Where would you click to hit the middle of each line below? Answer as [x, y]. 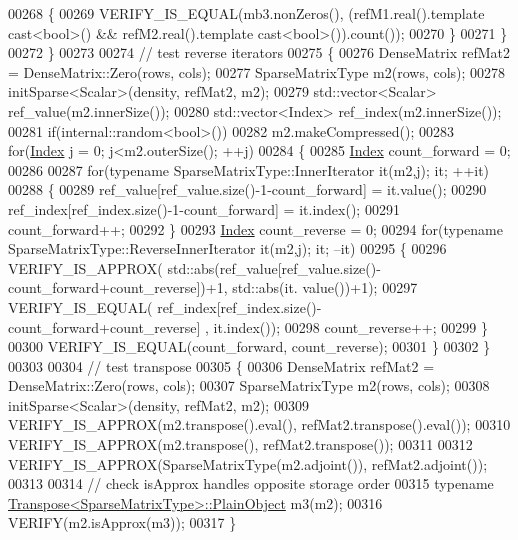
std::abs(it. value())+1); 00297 [325, 287]
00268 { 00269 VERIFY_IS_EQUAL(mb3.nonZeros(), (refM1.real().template [246, 13]
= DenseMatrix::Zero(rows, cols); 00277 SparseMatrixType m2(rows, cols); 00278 [257, 71]
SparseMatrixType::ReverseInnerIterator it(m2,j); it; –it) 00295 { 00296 [227, 248]
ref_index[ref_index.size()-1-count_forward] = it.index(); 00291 [204, 208]
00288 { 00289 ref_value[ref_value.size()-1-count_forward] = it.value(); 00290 [247, 189]
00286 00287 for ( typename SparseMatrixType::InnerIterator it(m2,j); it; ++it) [249, 169]
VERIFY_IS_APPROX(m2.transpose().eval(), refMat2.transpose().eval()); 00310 [259, 424]
